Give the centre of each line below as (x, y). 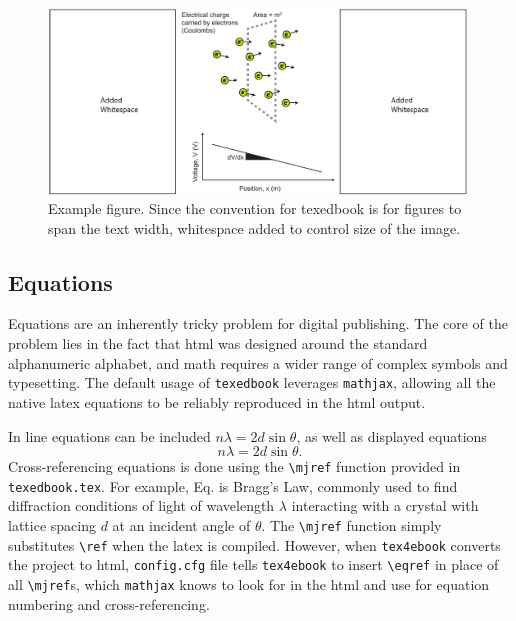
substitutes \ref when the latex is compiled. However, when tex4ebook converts (254, 544)
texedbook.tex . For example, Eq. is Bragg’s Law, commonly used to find (233, 485)
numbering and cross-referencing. (109, 603)
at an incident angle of (181, 525)
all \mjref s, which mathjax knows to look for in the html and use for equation (249, 583)
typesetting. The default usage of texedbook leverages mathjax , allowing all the (252, 382)
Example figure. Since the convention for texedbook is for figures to (255, 208)
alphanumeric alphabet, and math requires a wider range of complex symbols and (258, 362)
